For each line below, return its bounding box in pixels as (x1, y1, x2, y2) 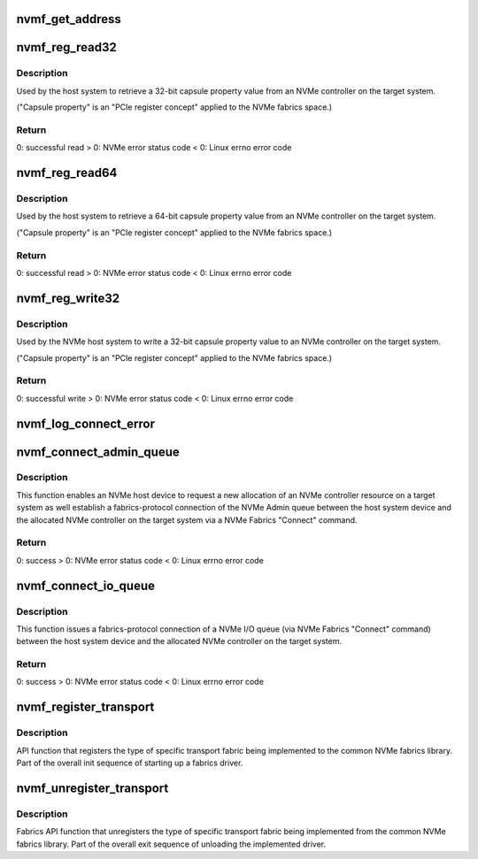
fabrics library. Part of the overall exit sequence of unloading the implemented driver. (16, 839, 327, 849)
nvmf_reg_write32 (16, 290, 120, 305)
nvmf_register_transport (16, 700, 155, 715)
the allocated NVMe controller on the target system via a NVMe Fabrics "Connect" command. (16, 514, 358, 525)
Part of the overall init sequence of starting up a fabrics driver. (16, 757, 243, 769)
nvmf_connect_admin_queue (16, 444, 181, 459)
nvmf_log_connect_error (16, 416, 155, 431)
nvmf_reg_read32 (16, 40, 117, 55)
